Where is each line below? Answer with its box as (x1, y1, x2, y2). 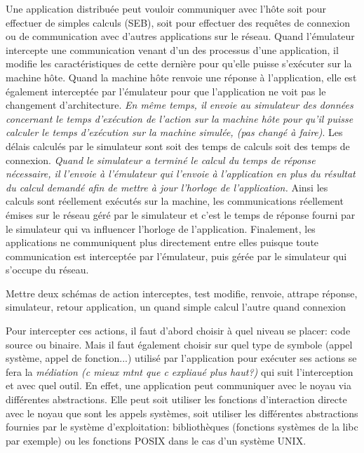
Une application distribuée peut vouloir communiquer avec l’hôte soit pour (6, 1, 326, 15)
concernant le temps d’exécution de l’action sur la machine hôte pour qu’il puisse (6, 111, 353, 126)
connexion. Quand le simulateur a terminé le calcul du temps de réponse (6, 152, 316, 167)
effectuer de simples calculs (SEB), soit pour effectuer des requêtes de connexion (6, 15, 350, 29)
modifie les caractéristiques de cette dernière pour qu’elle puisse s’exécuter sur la (6, 56, 352, 71)
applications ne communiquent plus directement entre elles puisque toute (6, 235, 319, 250)
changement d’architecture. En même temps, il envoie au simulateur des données (6, 97, 353, 112)
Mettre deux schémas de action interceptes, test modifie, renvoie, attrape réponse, (6, 285, 358, 300)
